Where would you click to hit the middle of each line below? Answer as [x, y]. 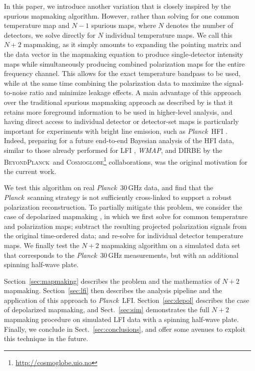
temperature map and [37, 25]
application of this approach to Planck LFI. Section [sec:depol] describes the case [127, 300]
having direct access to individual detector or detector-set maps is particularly [121, 121]
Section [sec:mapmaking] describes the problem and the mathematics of [112, 281]
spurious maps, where [124, 25]
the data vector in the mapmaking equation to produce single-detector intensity [124, 54]
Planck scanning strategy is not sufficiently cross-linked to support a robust [118, 197]
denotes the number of [200, 25]
